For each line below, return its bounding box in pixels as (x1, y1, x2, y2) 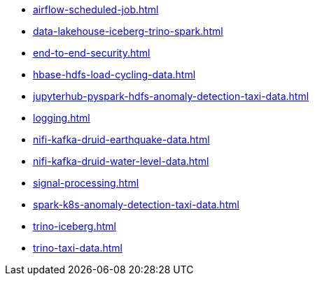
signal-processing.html (33, 177, 139, 189)
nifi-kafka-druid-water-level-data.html (33, 155, 209, 167)
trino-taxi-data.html (33, 242, 122, 254)
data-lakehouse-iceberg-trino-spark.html (33, 25, 223, 37)
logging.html (33, 112, 90, 124)
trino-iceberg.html (33, 220, 116, 232)
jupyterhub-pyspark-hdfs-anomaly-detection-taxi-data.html (33, 90, 309, 102)
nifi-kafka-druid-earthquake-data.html (33, 134, 210, 145)
